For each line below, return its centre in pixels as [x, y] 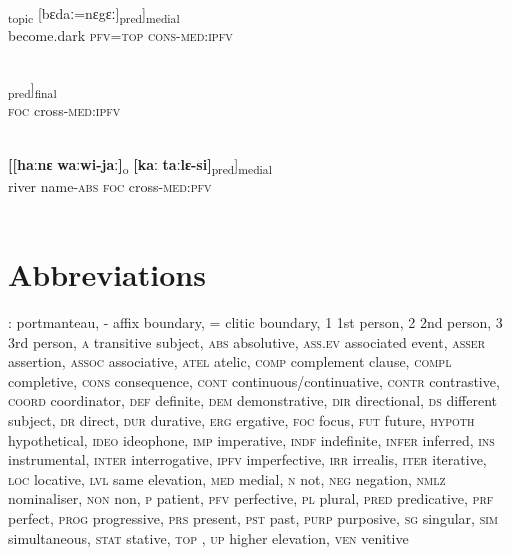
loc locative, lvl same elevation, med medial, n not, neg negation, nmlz [227, 478]
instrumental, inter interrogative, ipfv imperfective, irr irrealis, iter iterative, [247, 459]
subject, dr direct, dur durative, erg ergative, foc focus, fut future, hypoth [241, 420]
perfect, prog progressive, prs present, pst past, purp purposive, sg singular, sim [253, 518]
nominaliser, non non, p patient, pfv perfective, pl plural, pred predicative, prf [251, 498]
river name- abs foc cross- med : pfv [110, 185]
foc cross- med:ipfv [64, 110]
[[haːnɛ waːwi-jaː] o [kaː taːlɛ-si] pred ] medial [140, 165]
